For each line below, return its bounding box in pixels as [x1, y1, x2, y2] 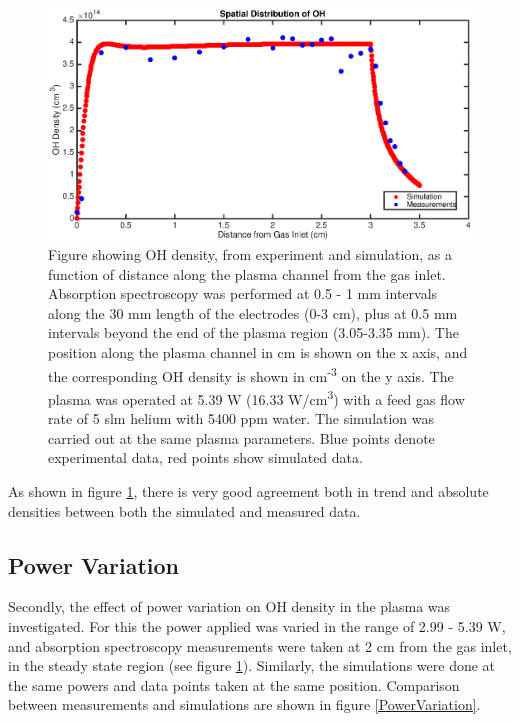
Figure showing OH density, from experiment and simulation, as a [48, 244, 452, 265]
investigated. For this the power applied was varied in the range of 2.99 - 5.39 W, [8, 615, 506, 636]
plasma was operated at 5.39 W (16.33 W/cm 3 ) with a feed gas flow [48, 385, 465, 409]
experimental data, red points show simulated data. [48, 447, 363, 468]
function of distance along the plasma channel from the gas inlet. [48, 263, 446, 284]
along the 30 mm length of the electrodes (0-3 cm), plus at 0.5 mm [48, 302, 458, 323]
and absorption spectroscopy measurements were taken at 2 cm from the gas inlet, [8, 635, 512, 656]
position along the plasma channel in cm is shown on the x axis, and [48, 342, 468, 363]
